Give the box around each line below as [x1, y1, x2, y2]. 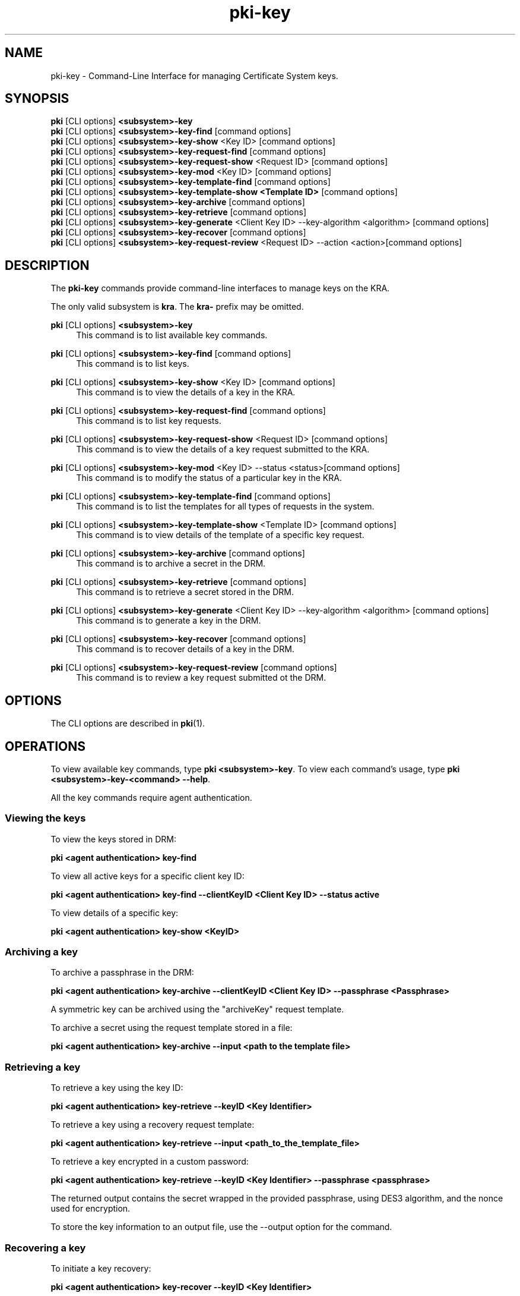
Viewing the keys [5, 812, 86, 825]
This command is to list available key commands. [76, 330, 268, 341]
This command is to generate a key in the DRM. [76, 615, 261, 626]
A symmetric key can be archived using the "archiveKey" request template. [50, 1004, 344, 1015]
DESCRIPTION [5, 257, 90, 273]
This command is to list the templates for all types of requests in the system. [76, 501, 375, 512]
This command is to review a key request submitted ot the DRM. [76, 672, 326, 683]
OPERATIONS [5, 738, 85, 754]
